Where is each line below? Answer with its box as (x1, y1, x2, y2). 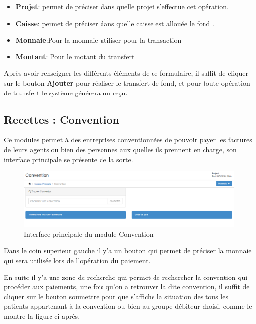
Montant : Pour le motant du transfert (15, 51, 135, 61)
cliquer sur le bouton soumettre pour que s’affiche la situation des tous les (4, 291, 228, 301)
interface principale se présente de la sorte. (4, 154, 133, 164)
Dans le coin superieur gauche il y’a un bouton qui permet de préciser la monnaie (4, 245, 252, 256)
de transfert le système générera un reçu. (4, 87, 128, 97)
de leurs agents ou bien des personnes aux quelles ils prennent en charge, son (4, 144, 237, 154)
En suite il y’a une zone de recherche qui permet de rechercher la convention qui (4, 272, 248, 282)
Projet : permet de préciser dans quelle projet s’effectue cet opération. (15, 1, 229, 11)
